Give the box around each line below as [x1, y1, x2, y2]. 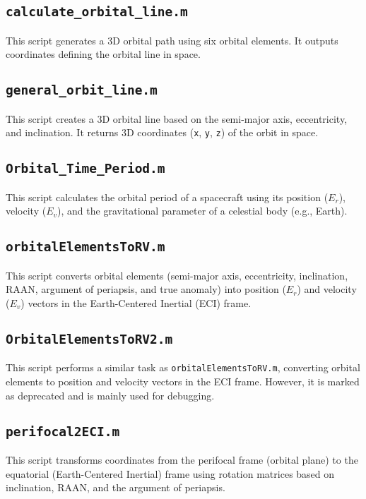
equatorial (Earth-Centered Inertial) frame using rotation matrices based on [6, 466, 335, 481]
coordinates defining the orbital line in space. [6, 47, 201, 61]
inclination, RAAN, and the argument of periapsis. [6, 480, 225, 495]
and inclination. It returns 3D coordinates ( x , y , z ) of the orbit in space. [6, 125, 319, 140]
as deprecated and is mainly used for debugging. [6, 387, 215, 402]
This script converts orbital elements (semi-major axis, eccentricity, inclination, [6, 267, 348, 282]
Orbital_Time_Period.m [6, 161, 165, 176]
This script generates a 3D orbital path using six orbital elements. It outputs [6, 32, 338, 47]
